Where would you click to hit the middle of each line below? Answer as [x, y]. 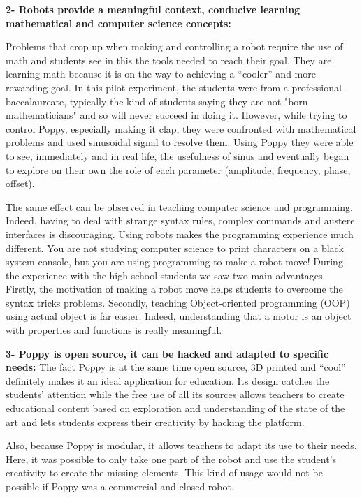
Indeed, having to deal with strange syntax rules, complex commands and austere [180, 220]
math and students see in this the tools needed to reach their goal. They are [169, 60]
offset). [20, 183]
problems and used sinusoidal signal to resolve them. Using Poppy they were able [180, 142]
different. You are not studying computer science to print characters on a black [175, 248]
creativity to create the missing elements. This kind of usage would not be [164, 473]
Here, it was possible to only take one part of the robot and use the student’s [171, 459]
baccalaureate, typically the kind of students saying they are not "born [157, 101]
